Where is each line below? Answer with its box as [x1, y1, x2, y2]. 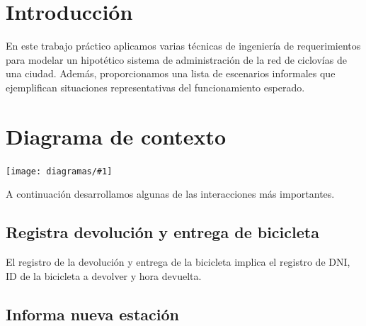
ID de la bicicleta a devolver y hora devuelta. [6, 268, 202, 283]
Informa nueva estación [6, 303, 179, 325]
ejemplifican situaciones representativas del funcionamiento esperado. [6, 79, 305, 94]
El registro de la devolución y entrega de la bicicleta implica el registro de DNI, [6, 254, 350, 269]
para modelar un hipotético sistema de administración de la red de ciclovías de [6, 52, 347, 67]
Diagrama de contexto [6, 121, 227, 150]
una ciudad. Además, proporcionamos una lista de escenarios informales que [6, 66, 336, 81]
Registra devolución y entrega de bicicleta [6, 221, 319, 243]
